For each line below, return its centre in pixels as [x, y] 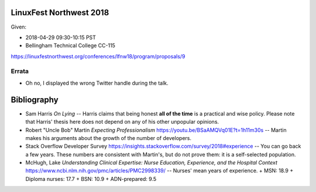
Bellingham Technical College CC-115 [70, 46]
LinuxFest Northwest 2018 [60, 13]
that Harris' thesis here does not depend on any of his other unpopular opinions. [122, 122]
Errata [20, 71]
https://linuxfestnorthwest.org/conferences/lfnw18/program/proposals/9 [98, 56]
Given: [18, 27]
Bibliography [35, 100]
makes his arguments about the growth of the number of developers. [108, 138]
